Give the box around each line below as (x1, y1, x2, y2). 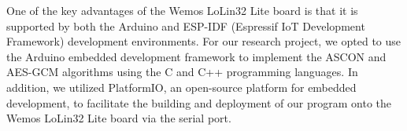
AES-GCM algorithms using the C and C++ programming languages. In (6, 64, 358, 80)
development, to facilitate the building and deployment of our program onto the (6, 94, 391, 111)
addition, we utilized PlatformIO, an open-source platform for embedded (6, 78, 357, 95)
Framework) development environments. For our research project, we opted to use (6, 33, 401, 49)
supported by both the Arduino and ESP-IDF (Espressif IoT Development (6, 17, 365, 34)
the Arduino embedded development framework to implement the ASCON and (6, 48, 387, 64)
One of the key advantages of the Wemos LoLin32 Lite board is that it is (6, 2, 358, 18)
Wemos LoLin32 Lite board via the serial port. (6, 110, 231, 126)
